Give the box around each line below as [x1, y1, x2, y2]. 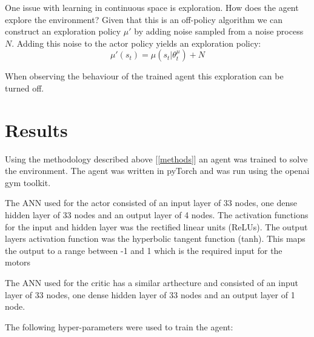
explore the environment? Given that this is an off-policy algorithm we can [5, 13, 283, 25]
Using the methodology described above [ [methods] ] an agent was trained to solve [5, 152, 308, 165]
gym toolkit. [5, 176, 51, 189]
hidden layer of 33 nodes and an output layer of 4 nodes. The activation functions [5, 209, 309, 221]
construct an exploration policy [5, 25, 121, 38]
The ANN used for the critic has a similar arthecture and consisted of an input [5, 276, 298, 289]
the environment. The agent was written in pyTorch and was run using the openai [5, 164, 310, 177]
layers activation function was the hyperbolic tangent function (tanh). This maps [5, 232, 306, 245]
